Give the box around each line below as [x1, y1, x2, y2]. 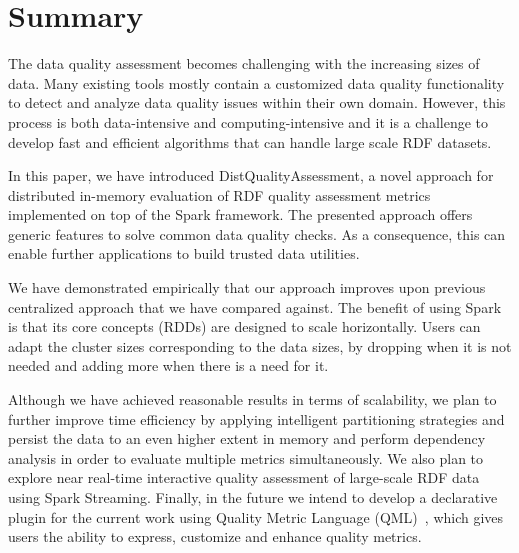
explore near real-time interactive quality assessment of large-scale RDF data [8, 467, 480, 488]
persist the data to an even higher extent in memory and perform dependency [8, 428, 486, 449]
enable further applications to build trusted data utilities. [8, 243, 360, 264]
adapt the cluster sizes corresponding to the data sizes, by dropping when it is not [8, 335, 512, 356]
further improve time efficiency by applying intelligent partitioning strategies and [8, 408, 505, 429]
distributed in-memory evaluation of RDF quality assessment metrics [8, 184, 431, 205]
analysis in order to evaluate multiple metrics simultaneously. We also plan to [8, 447, 484, 468]
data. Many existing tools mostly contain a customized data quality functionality [8, 72, 505, 93]
